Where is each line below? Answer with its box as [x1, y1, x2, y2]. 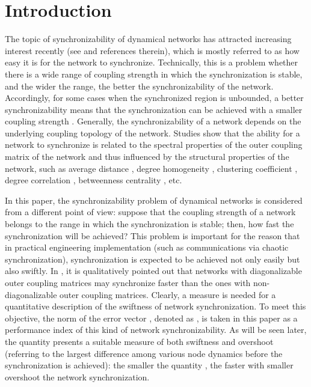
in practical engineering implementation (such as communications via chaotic [5, 241, 289, 254]
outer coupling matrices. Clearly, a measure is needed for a [60, 288, 276, 300]
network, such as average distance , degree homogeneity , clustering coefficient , [5, 162, 298, 174]
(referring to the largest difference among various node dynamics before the [5, 347, 283, 359]
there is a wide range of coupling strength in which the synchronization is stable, [5, 67, 303, 80]
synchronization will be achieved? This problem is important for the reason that [5, 229, 300, 242]
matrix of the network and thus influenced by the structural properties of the [5, 150, 289, 163]
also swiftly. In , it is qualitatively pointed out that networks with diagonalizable [5, 264, 302, 277]
